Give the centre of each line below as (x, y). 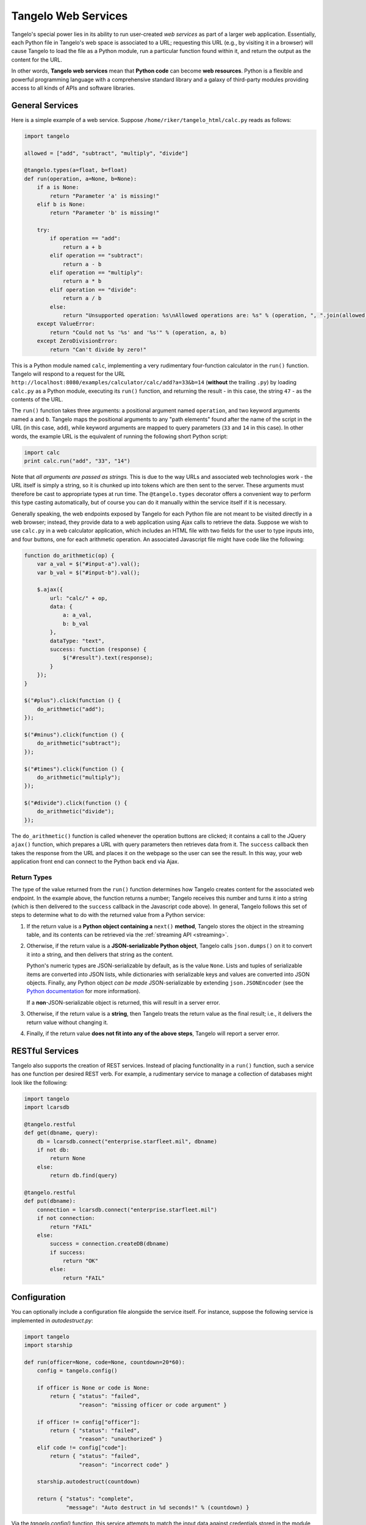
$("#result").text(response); (108, 658)
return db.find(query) (84, 1175)
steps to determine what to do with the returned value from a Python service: (108, 915)
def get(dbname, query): (61, 1133)
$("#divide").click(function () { (76, 803)
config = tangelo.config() (77, 1371)
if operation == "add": (85, 239)
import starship (48, 1345)
